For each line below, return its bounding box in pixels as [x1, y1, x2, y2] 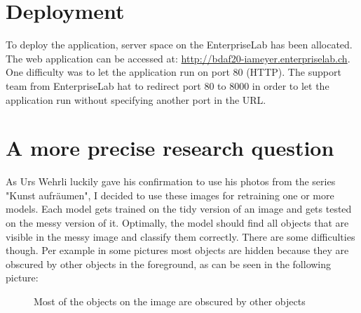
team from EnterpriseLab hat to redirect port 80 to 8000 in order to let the [6, 78, 329, 93]
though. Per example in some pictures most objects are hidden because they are [6, 243, 349, 258]
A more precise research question [6, 133, 334, 162]
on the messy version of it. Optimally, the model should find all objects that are [6, 215, 349, 229]
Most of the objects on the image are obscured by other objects [34, 293, 306, 308]
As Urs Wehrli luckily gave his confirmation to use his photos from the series [6, 174, 336, 189]
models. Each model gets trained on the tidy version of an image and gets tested [6, 201, 352, 216]
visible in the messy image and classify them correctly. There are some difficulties [6, 229, 355, 244]
